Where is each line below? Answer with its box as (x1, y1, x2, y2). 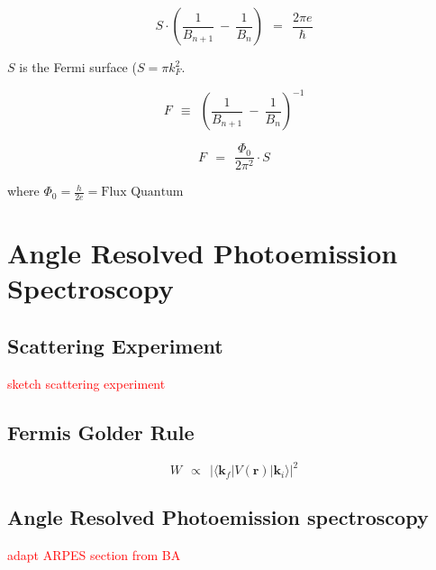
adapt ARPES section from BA (7, 546, 181, 565)
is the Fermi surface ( (19, 58, 137, 76)
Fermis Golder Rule (7, 418, 195, 446)
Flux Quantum (101, 186, 184, 199)
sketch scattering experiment (7, 373, 166, 392)
